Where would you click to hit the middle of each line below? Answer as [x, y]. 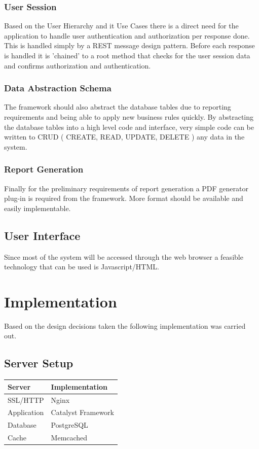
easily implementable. [38, 208]
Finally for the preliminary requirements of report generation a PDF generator [126, 188]
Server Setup [39, 363]
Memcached [69, 438]
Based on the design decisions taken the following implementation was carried [125, 325]
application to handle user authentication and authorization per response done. [127, 35]
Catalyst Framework [82, 412]
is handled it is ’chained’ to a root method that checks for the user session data [127, 55]
